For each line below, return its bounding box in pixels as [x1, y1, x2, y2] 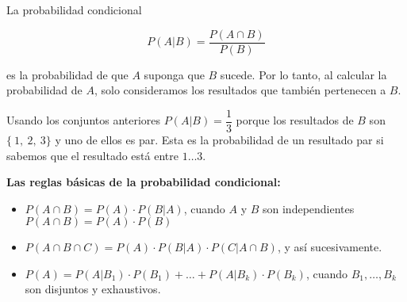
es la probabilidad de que [6, 66, 129, 82]
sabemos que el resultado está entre [6, 147, 179, 163]
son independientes [262, 200, 355, 216]
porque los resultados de [236, 112, 354, 128]
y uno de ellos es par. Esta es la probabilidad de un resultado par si [55, 131, 384, 147]
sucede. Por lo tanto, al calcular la [220, 66, 387, 82]
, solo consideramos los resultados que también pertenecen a [94, 82, 386, 98]
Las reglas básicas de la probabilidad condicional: [6, 174, 281, 190]
